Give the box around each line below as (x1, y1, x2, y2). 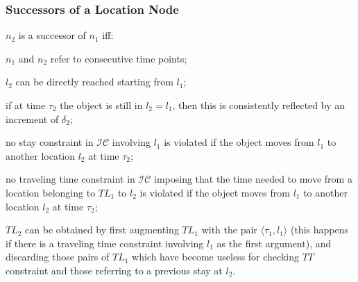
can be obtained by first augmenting (25, 222, 179, 237)
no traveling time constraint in (6, 172, 135, 186)
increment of (6, 111, 59, 126)
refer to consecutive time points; (50, 51, 187, 65)
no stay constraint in (6, 135, 94, 149)
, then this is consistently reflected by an (172, 98, 345, 112)
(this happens (290, 222, 348, 237)
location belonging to (6, 185, 96, 199)
